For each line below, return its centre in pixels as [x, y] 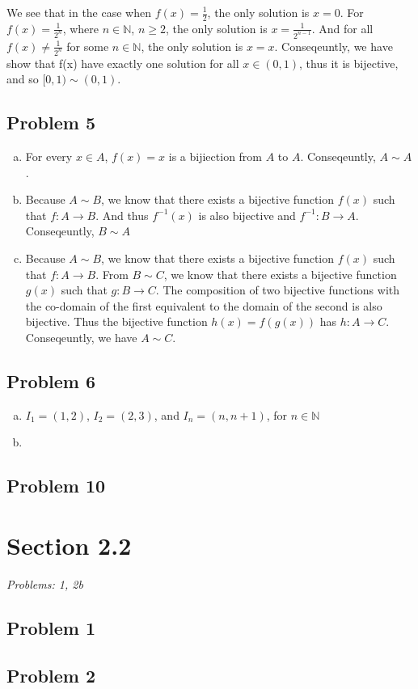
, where [81, 28]
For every [49, 156]
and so [23, 79]
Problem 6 [51, 380]
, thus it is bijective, [349, 63]
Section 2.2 [69, 545]
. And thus [122, 215]
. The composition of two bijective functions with [278, 290]
